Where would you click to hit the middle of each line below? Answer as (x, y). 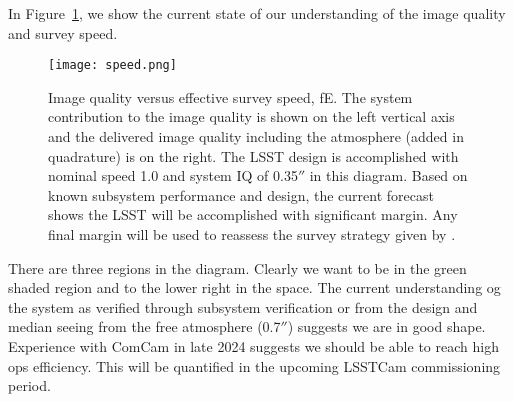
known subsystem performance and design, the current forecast (241, 194)
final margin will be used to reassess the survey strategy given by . (252, 234)
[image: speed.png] (112, 65)
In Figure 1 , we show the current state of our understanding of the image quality (257, 13)
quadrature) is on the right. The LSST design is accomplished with (253, 155)
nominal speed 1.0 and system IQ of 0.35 (173, 175)
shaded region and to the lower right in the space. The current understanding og (254, 287)
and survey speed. (63, 32)
